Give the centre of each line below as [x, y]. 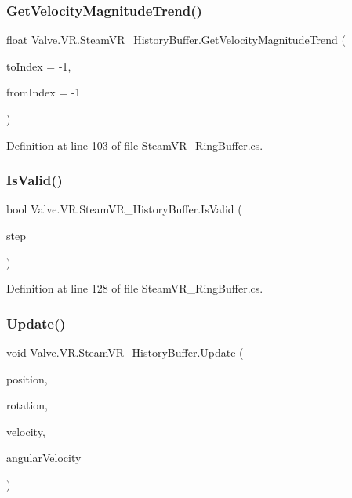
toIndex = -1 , [39, 65]
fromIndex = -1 [44, 92]
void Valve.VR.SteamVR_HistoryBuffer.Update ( [125, 352]
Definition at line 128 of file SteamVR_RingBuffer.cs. [135, 288]
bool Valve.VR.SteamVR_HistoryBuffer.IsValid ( [124, 209]
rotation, [27, 405]
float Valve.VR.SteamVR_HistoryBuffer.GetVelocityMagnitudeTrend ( [176, 40]
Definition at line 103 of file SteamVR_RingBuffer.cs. [135, 145]
